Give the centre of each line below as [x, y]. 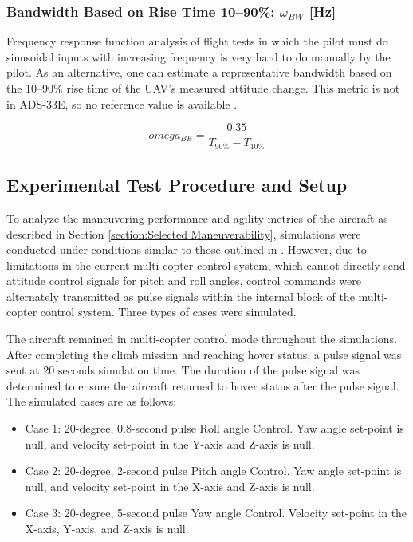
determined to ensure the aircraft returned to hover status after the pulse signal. [203, 385]
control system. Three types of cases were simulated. [168, 312]
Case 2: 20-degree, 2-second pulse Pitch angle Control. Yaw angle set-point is [213, 471]
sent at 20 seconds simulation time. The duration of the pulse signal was [183, 370]
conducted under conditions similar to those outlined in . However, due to [187, 249]
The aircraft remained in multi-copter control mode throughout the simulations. [202, 339]
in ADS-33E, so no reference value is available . [122, 103]
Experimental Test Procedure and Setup [177, 185]
